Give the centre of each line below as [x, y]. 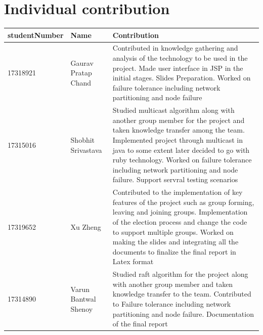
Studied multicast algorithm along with [173, 110]
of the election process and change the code [180, 222]
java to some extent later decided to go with [181, 150]
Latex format [133, 261]
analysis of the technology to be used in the [180, 58]
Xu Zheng [86, 226]
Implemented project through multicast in [178, 140]
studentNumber [36, 35]
